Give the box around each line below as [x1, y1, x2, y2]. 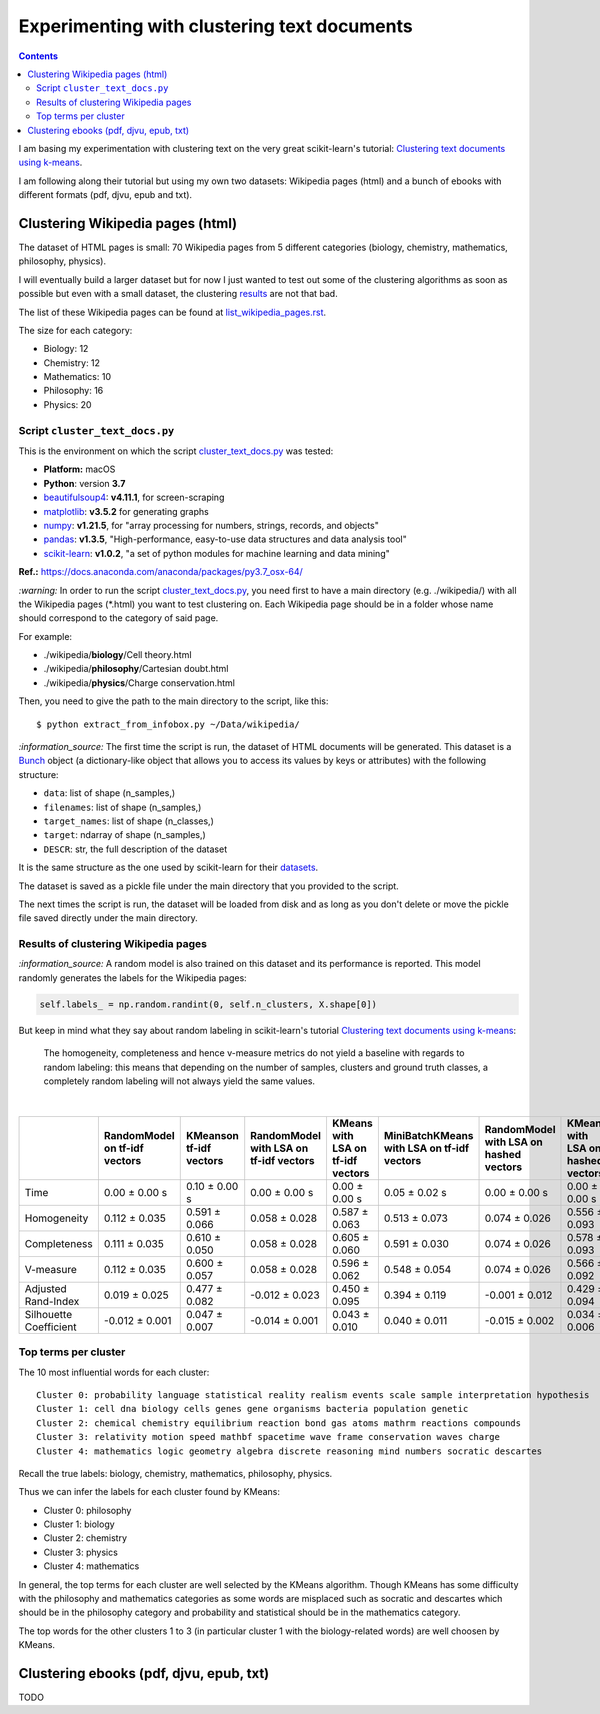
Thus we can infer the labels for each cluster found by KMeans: [18, 1486, 280, 1498]
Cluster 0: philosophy [43, 1504, 132, 1516]
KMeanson [185, 1128, 239, 1142]
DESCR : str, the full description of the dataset [43, 843, 228, 855]
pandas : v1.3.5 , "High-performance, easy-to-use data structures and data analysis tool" [43, 533, 407, 545]
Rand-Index [24, 1294, 80, 1308]
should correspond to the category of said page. [18, 612, 219, 624]
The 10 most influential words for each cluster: [18, 1366, 210, 1378]
